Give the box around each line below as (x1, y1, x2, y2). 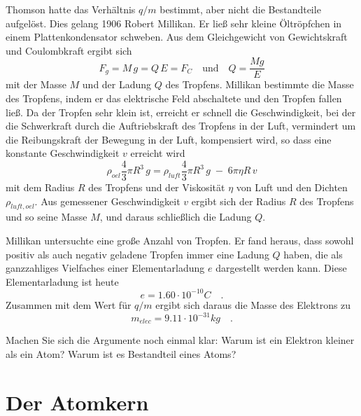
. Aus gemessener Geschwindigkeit (34, 193, 180, 208)
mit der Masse (6, 77, 66, 92)
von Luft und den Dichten (236, 180, 348, 195)
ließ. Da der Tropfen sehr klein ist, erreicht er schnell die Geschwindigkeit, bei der (6, 104, 356, 119)
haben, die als (283, 247, 343, 261)
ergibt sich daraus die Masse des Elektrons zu (155, 297, 351, 312)
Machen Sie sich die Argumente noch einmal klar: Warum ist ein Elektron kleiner (6, 333, 355, 347)
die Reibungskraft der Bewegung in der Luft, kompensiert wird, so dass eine (6, 132, 332, 146)
